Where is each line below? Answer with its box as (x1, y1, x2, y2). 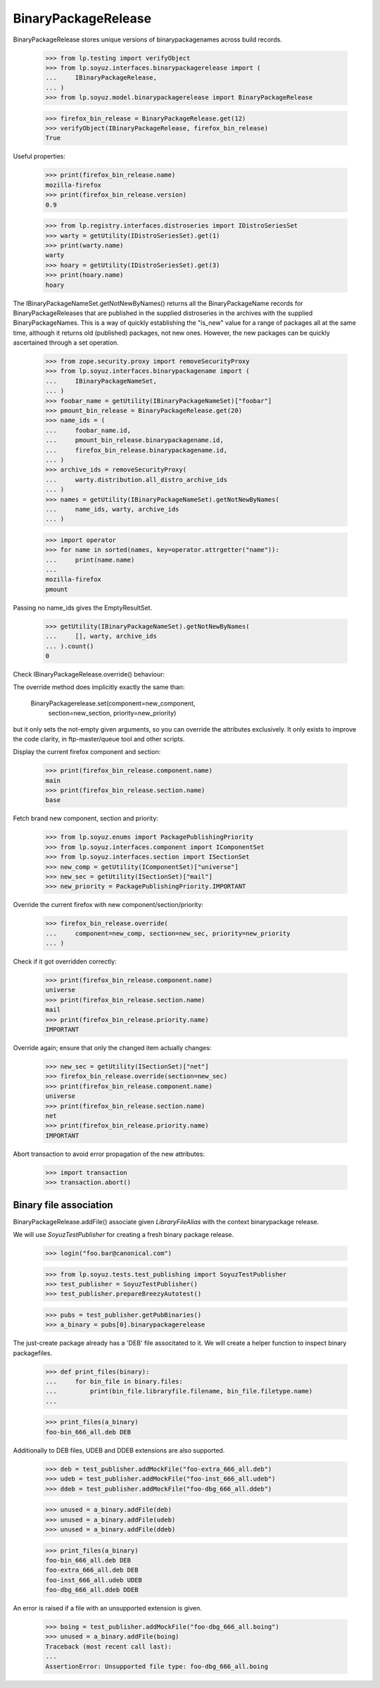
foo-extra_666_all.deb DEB (45, 1566, 139, 1575)
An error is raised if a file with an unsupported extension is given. (13, 1604, 202, 1613)
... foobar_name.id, (45, 426, 132, 434)
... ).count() (45, 642, 94, 650)
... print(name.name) (45, 555, 135, 564)
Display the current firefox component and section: (13, 748, 161, 756)
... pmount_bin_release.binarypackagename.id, (45, 436, 224, 444)
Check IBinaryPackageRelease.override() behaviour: (13, 670, 165, 678)
